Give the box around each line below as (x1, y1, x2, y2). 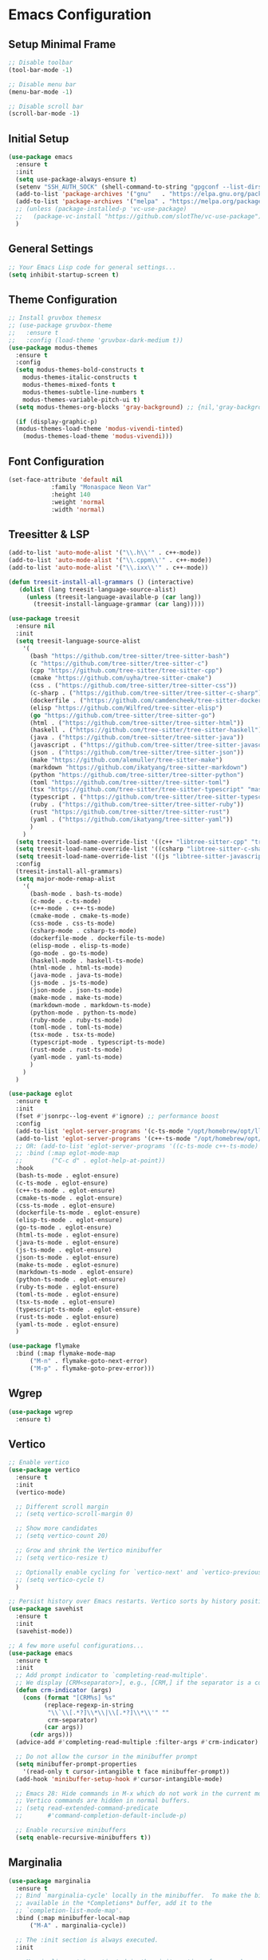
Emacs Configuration (8, 6, 152, 24)
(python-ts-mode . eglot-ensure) (15, 1276, 127, 1284)
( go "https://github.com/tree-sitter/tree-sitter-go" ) (29, 711, 216, 719)
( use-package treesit (8, 615, 81, 623)
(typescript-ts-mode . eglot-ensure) (15, 1305, 141, 1313)
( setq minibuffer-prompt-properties (15, 1760, 137, 1768)
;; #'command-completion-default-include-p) (15, 1812, 187, 1820)
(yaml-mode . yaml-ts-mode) (29, 1053, 124, 1061)
